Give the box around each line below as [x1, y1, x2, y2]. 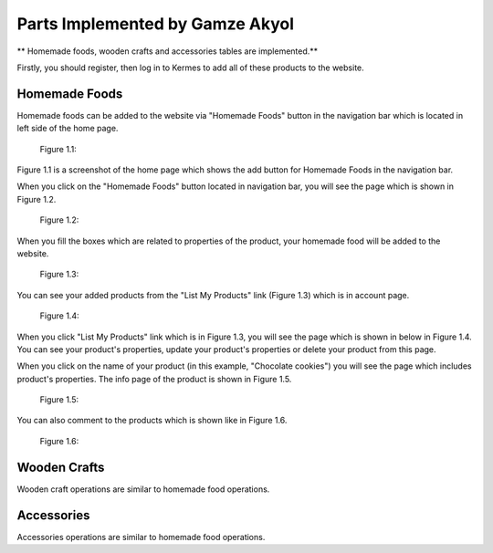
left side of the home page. [16, 123, 119, 134]
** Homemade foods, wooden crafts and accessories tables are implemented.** [16, 46, 319, 57]
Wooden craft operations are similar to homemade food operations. [16, 484, 270, 495]
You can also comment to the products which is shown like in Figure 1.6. [16, 415, 288, 426]
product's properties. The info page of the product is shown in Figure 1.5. [16, 373, 292, 384]
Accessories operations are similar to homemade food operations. [16, 531, 266, 542]
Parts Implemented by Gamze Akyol [16, 14, 295, 34]
